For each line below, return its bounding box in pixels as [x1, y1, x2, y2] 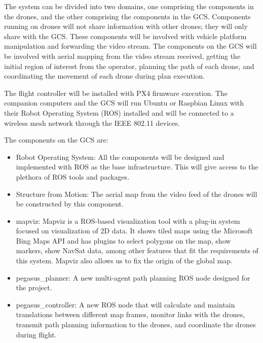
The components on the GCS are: [4, 134, 108, 145]
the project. [16, 282, 52, 293]
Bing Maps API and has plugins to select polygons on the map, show [16, 235, 231, 246]
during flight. [16, 329, 57, 339]
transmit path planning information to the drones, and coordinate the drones [16, 319, 256, 330]
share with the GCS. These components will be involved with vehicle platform [4, 30, 247, 41]
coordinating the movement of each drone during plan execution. [4, 71, 205, 81]
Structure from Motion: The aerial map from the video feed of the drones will [16, 188, 257, 199]
